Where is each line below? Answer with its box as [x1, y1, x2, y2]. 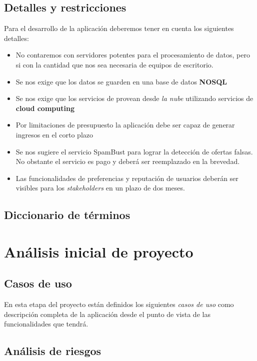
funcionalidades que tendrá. [4, 318, 88, 329]
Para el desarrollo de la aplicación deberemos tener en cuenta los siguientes [4, 23, 234, 33]
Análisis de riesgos [4, 343, 101, 358]
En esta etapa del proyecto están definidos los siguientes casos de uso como [4, 299, 234, 309]
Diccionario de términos [4, 207, 130, 222]
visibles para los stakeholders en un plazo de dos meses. [15, 182, 185, 193]
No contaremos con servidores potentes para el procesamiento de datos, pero [15, 49, 250, 60]
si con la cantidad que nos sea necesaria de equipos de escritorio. [15, 59, 213, 69]
